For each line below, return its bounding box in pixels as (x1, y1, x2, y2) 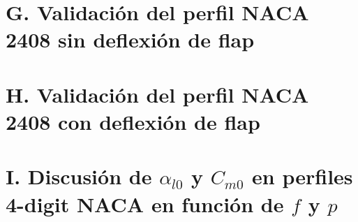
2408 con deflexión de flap (6, 107, 260, 135)
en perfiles (252, 162, 353, 191)
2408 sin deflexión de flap (6, 25, 255, 54)
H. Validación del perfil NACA (6, 80, 309, 108)
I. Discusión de (6, 162, 152, 191)
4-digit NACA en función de (6, 189, 284, 218)
